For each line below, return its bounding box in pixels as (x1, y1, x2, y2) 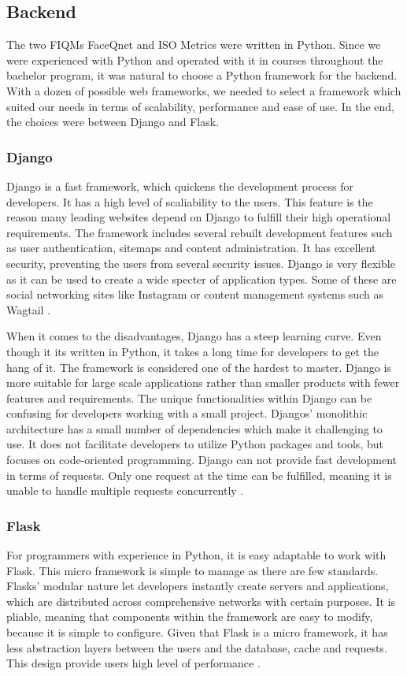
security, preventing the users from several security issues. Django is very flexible (6, 254, 395, 271)
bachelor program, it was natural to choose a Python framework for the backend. (6, 67, 398, 84)
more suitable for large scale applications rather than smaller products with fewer (6, 374, 400, 391)
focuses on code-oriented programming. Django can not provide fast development (6, 451, 398, 468)
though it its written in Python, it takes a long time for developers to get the (6, 343, 379, 359)
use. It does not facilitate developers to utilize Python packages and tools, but (6, 436, 383, 452)
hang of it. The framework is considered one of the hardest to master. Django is (6, 358, 391, 375)
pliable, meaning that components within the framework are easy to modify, (6, 608, 373, 625)
